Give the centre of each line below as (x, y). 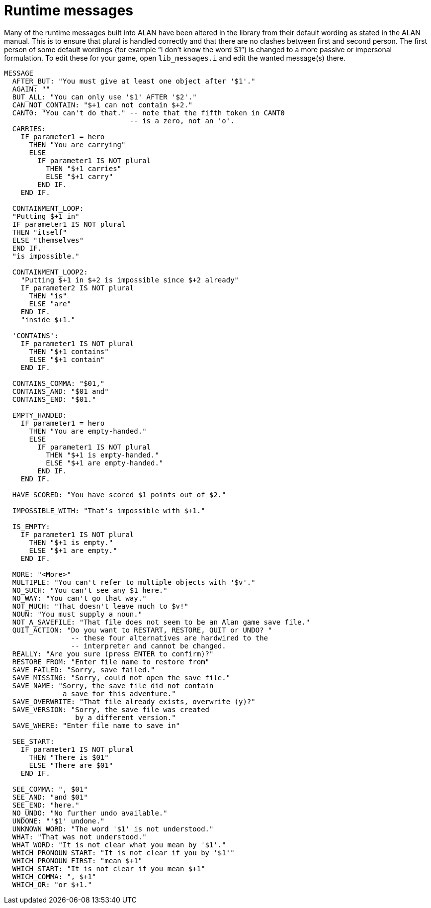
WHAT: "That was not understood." (79, 837)
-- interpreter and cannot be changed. (148, 646)
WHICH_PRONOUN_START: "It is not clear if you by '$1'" (123, 853)
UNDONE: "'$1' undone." (58, 821)
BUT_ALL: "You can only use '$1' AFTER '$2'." (104, 97)
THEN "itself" (40, 232)
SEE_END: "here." (46, 805)
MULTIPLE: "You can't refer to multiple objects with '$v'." (134, 582)
